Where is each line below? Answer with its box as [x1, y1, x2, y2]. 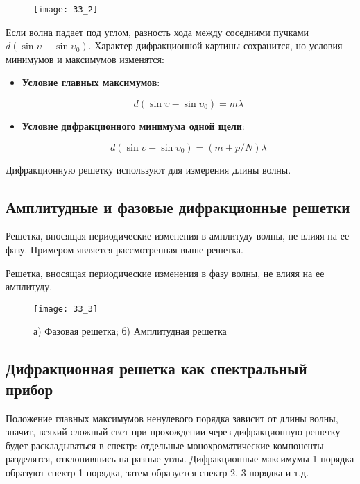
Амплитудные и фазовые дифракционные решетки [6, 196, 350, 217]
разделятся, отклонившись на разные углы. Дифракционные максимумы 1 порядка [6, 451, 354, 466]
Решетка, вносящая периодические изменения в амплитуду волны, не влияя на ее [6, 228, 350, 243]
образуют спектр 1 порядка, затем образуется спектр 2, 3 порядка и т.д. [6, 465, 309, 480]
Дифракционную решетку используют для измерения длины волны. [6, 162, 291, 176]
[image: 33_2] [33, 5, 98, 15]
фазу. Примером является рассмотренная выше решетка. [6, 242, 243, 257]
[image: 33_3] [33, 303, 98, 314]
